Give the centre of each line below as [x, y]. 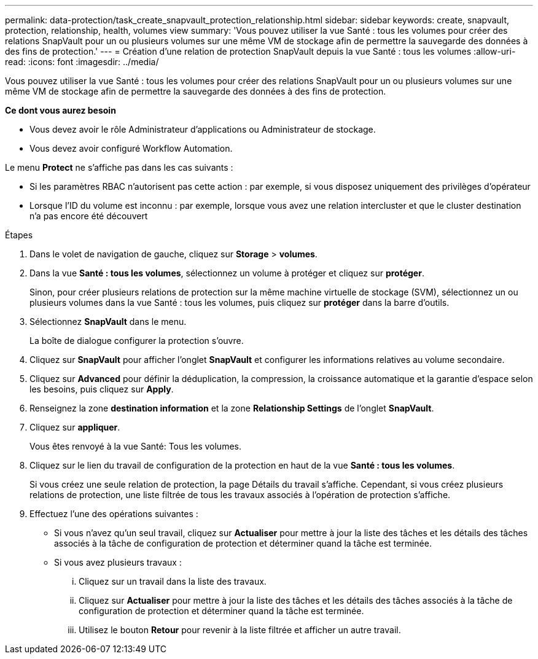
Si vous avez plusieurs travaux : [118, 562]
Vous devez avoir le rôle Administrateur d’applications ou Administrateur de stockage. [203, 129]
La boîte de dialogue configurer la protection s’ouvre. [137, 341]
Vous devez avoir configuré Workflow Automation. [131, 148]
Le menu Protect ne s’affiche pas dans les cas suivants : [119, 167]
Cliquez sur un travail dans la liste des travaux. [173, 581]
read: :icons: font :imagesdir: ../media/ [82, 62]
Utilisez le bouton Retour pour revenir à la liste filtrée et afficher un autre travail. [240, 630]
